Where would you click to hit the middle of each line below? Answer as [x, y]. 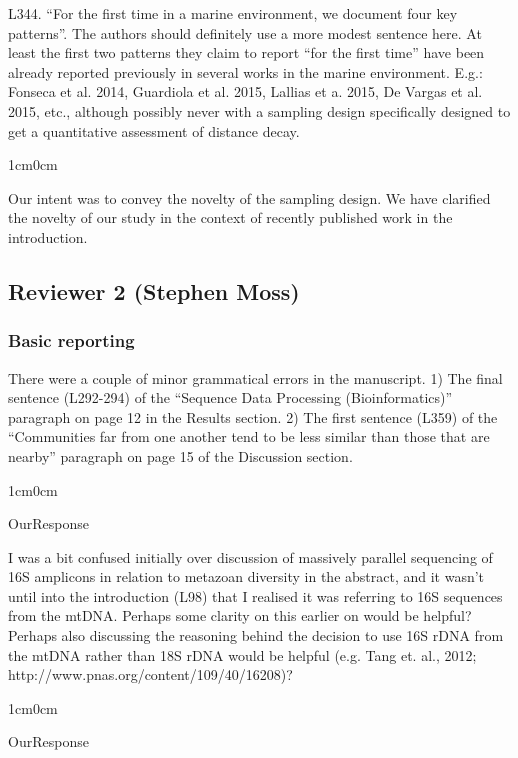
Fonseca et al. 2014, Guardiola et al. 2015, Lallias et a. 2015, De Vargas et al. [245, 91]
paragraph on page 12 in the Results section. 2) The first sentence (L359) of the [253, 416]
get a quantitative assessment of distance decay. [154, 130]
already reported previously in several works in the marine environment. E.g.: [245, 71]
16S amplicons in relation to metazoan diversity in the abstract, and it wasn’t [246, 576]
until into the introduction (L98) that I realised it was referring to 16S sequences [255, 595]
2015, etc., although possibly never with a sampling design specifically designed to [259, 110]
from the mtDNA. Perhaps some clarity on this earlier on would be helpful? [240, 615]
